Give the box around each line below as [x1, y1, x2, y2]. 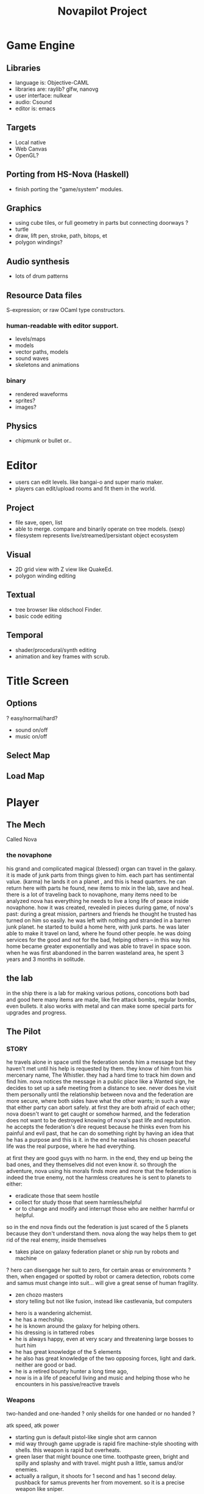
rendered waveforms [15, 390, 68, 397]
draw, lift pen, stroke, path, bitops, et [15, 232, 108, 239]
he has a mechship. [15, 1316, 65, 1323]
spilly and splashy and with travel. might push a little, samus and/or [15, 1459, 184, 1467]
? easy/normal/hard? [6, 714, 58, 721]
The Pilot [6, 1026, 41, 1036]
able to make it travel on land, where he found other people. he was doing [6, 929, 192, 936]
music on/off [15, 732, 47, 740]
